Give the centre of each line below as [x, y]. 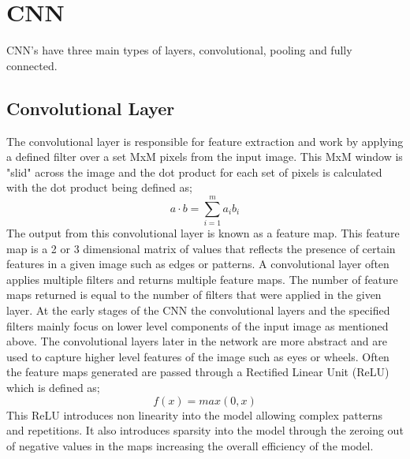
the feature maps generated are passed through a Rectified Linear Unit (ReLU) [198, 372]
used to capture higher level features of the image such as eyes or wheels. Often [198, 356]
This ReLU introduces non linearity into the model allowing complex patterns [195, 414]
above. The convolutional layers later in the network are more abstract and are [197, 341]
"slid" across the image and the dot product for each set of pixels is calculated [194, 172]
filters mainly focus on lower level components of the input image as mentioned [198, 325]
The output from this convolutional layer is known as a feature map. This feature [203, 233]
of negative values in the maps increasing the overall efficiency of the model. [190, 445]
